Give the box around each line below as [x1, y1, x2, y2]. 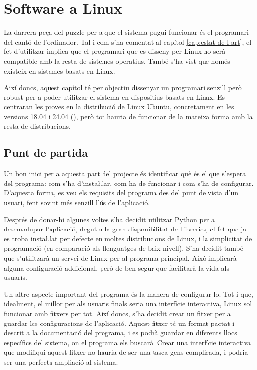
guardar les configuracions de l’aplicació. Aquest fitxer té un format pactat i [4, 318, 235, 328]
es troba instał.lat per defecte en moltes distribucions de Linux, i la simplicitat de [4, 233, 252, 243]
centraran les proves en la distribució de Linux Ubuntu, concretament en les [4, 101, 234, 112]
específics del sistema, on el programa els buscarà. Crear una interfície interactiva [4, 337, 251, 347]
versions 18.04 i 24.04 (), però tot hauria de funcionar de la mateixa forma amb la [4, 111, 253, 121]
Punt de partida [4, 145, 88, 160]
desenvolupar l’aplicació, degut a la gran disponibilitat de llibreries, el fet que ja [4, 224, 247, 234]
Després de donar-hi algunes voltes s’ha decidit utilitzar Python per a [4, 214, 215, 224]
